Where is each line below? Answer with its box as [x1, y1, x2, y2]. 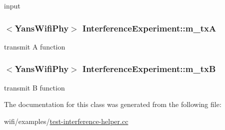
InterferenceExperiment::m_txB [82, 62, 216, 75]
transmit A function [4, 41, 65, 51]
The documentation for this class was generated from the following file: [4, 99, 221, 109]
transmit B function [4, 82, 65, 92]
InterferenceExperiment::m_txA [82, 21, 216, 34]
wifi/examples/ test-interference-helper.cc [4, 115, 128, 126]
